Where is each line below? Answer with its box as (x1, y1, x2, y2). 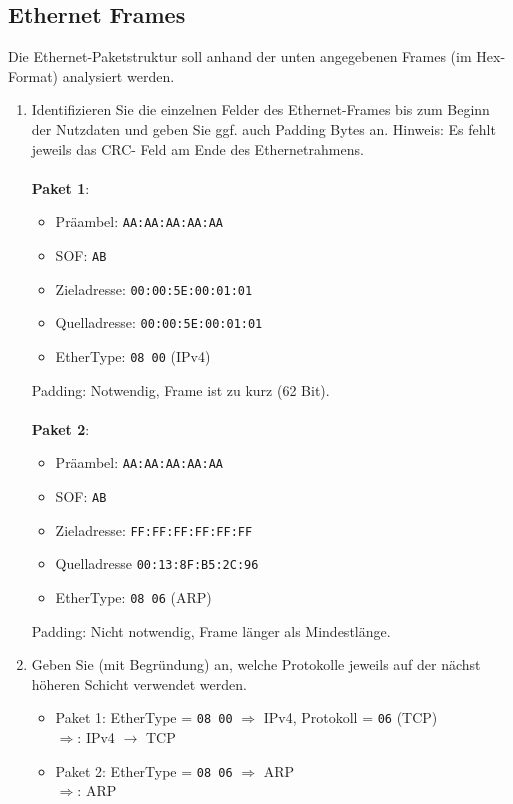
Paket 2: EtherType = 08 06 (55, 760, 233, 781)
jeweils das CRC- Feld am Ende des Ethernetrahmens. (31, 138, 364, 159)
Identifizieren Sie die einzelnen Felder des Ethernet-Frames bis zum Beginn (31, 99, 490, 120)
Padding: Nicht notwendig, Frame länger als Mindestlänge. (31, 620, 391, 641)
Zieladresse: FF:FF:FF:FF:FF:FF (55, 519, 253, 540)
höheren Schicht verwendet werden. (31, 673, 247, 694)
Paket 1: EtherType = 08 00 (55, 707, 233, 728)
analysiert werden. (62, 65, 175, 86)
